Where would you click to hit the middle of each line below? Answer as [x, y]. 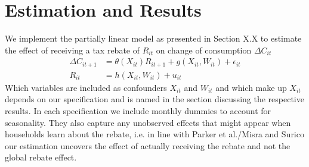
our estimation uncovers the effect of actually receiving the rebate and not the [148, 145]
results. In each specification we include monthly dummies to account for [138, 111]
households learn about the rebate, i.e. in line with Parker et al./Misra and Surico [154, 134]
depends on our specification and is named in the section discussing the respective [154, 99]
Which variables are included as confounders [86, 87]
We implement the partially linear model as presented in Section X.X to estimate [153, 38]
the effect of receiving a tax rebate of [72, 50]
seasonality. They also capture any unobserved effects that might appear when [148, 122]
